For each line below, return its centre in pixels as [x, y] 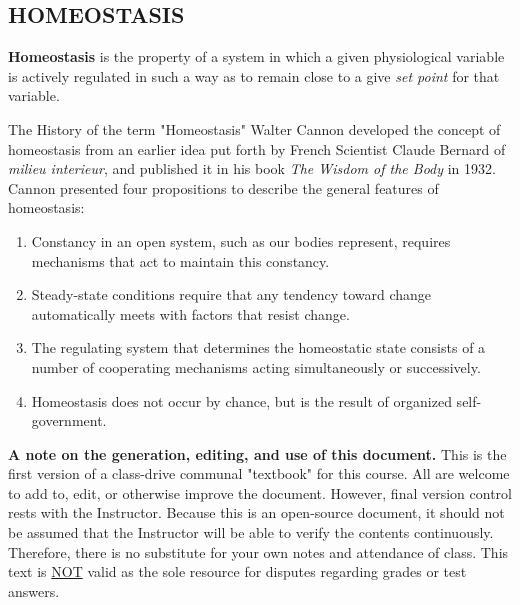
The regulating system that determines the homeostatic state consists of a [258, 347]
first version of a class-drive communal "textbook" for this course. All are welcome [259, 473]
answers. [34, 590]
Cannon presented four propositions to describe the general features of [223, 187]
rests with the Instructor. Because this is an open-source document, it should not [256, 512]
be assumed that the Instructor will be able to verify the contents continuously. [251, 532]
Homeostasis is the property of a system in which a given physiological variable [256, 56]
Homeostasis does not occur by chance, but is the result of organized [241, 400]
